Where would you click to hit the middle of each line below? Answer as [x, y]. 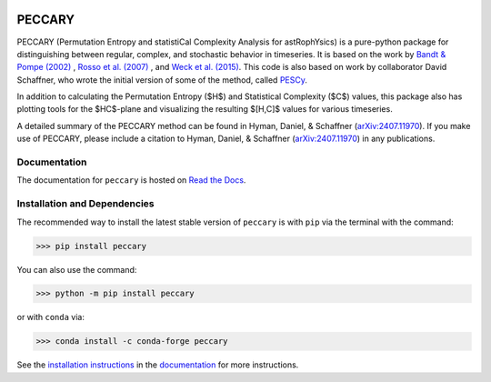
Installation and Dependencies [85, 204]
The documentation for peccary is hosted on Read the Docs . [131, 180]
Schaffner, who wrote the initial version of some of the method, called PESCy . [162, 80]
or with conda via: [51, 317]
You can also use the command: [77, 269]
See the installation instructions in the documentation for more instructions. [158, 365]
